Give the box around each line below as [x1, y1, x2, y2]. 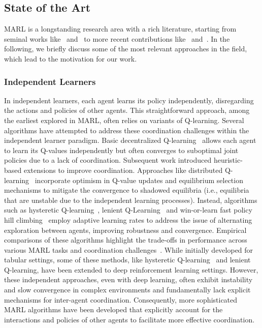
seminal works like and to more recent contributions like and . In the [4, 33, 230, 44]
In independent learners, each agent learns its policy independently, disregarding [4, 95, 254, 105]
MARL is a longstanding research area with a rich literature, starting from [4, 23, 237, 34]
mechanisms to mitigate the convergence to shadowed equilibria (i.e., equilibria [4, 185, 249, 195]
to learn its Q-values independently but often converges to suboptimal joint [4, 144, 239, 155]
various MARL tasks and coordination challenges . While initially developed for [4, 244, 253, 255]
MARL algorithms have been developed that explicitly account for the [4, 304, 223, 315]
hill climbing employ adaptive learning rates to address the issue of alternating [4, 214, 252, 225]
